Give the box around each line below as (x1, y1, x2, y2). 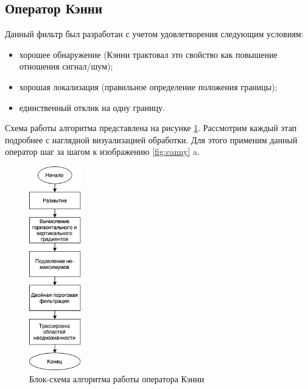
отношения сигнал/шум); (19, 60, 113, 73)
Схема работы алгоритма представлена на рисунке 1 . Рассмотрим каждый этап (5, 121, 297, 134)
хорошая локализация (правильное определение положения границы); (19, 80, 278, 93)
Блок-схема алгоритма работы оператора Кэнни (29, 372, 205, 385)
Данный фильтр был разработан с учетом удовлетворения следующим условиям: (5, 27, 304, 40)
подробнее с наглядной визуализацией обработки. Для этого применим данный (5, 133, 298, 146)
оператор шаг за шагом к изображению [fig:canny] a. (5, 145, 200, 158)
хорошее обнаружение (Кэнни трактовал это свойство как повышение (19, 48, 278, 60)
